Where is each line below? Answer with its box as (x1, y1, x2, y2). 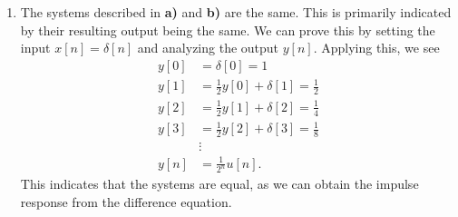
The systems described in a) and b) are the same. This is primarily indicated (20, 3, 452, 21)
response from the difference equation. (20, 192, 232, 211)
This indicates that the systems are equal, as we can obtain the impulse (20, 174, 419, 193)
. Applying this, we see (313, 38, 440, 57)
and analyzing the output (137, 38, 279, 57)
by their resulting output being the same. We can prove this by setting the (20, 20, 435, 39)
